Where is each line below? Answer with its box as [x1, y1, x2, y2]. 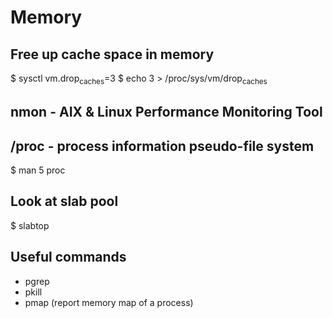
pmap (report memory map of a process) [24, 296, 194, 308]
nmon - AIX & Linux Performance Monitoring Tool [10, 104, 323, 121]
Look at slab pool [10, 193, 119, 210]
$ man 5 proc [10, 164, 66, 176]
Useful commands [10, 249, 127, 266]
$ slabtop [10, 219, 50, 231]
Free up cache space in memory [10, 46, 215, 63]
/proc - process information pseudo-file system [10, 137, 315, 155]
